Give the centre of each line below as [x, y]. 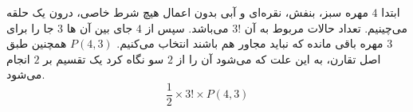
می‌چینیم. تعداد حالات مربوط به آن [326, 27]
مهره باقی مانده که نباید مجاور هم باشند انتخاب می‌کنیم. [250, 43]
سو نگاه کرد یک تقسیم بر [104, 58]
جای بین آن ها [100, 27]
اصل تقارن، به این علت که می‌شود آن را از [279, 58]
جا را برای [30, 27]
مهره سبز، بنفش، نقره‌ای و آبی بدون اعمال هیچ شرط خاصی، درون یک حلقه [187, 12]
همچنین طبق [37, 43]
